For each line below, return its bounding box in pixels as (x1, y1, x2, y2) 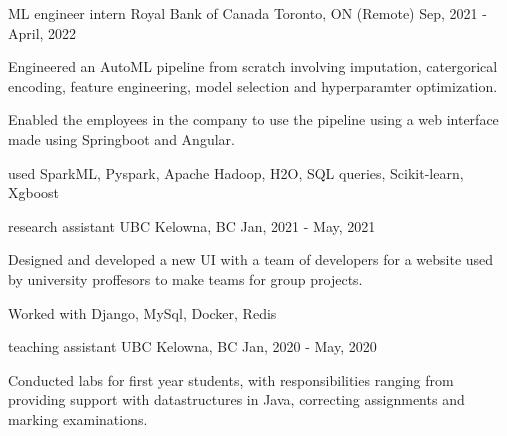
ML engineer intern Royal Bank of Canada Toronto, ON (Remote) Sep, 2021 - (8, 3, 487, 23)
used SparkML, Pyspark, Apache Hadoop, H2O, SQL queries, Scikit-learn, (8, 162, 464, 183)
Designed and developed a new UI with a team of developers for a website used (8, 249, 494, 270)
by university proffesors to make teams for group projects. (8, 268, 363, 289)
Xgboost (8, 182, 60, 203)
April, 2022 (8, 22, 77, 43)
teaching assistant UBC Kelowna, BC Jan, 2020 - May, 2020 (8, 336, 377, 357)
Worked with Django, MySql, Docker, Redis (8, 302, 277, 323)
